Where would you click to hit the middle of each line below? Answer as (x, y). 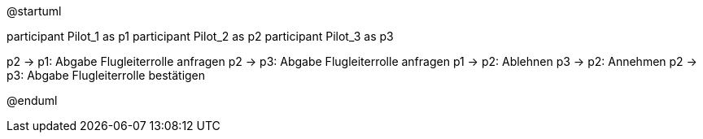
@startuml (34, 11)
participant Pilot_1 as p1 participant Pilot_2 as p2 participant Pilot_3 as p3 (200, 36)
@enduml (32, 100)
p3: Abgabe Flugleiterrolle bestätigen (106, 75)
